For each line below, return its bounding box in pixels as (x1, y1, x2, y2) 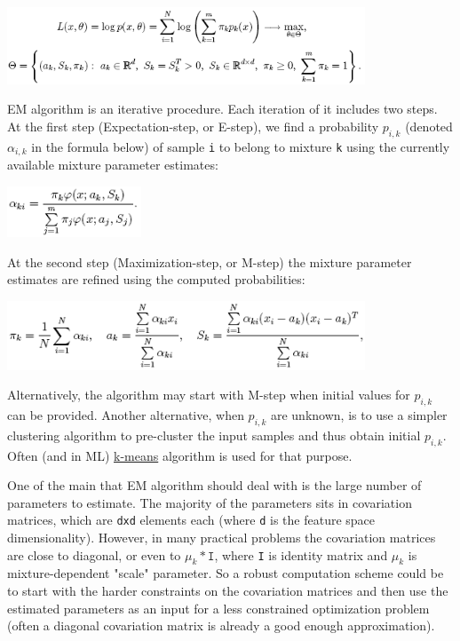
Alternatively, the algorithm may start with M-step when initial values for (7, 385, 410, 404)
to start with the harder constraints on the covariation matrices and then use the (7, 581, 448, 599)
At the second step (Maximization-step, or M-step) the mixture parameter (7, 252, 412, 271)
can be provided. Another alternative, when (7, 405, 244, 423)
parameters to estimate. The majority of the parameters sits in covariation (7, 493, 412, 511)
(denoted (405, 116, 453, 135)
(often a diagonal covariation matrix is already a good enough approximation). (7, 616, 435, 635)
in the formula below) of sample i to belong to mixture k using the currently (31, 137, 450, 155)
